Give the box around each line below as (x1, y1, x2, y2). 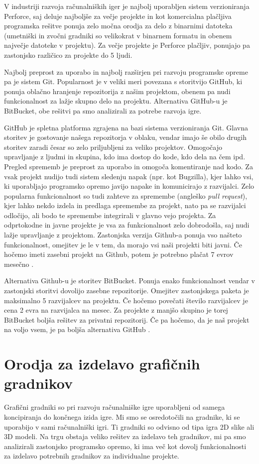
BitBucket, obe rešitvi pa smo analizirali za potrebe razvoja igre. (4, 105, 202, 116)
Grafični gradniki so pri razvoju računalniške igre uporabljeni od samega (4, 402, 225, 412)
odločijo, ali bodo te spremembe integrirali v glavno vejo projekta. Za (4, 210, 216, 220)
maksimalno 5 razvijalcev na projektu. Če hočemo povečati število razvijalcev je (4, 295, 248, 305)
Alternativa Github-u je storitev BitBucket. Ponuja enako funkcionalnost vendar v (4, 275, 255, 286)
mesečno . (4, 258, 34, 269)
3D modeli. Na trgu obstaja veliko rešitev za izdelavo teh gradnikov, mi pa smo (4, 431, 246, 442)
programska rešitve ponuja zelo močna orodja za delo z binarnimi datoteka (4, 20, 233, 31)
